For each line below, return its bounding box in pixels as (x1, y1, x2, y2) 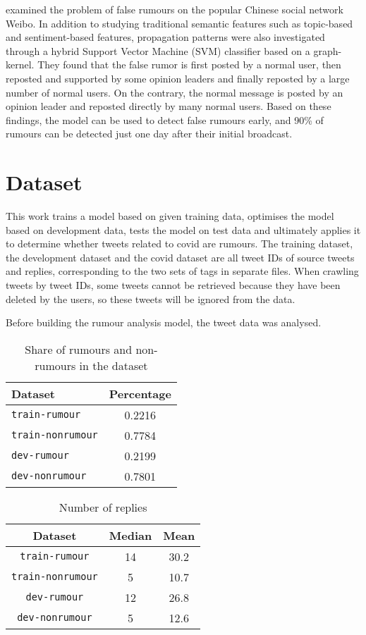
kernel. (6, 57, 35, 72)
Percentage (109, 385, 171, 402)
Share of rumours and (25, 340, 133, 357)
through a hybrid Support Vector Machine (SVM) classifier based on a (6, 43, 310, 58)
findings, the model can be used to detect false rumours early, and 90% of (6, 112, 324, 127)
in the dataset (79, 357, 148, 374)
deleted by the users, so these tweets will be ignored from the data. (6, 291, 295, 306)
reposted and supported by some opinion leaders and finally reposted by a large (6, 70, 350, 85)
